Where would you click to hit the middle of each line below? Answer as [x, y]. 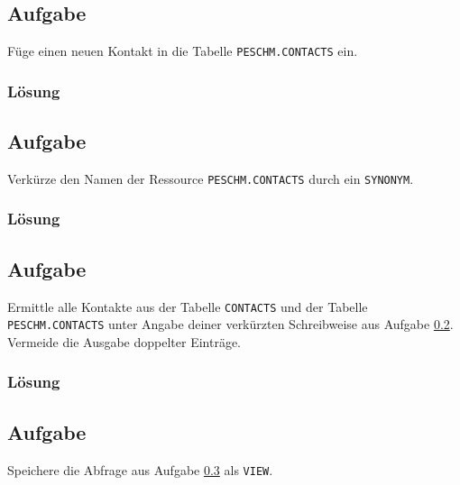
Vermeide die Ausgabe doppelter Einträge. [124, 341]
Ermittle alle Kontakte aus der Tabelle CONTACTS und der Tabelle [188, 306]
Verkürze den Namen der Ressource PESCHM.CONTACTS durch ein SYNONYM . [211, 178]
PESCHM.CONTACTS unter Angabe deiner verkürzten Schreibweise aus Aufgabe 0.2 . [230, 324]
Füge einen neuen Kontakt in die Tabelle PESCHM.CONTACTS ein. [183, 51]
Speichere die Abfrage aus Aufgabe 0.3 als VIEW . [140, 469]
